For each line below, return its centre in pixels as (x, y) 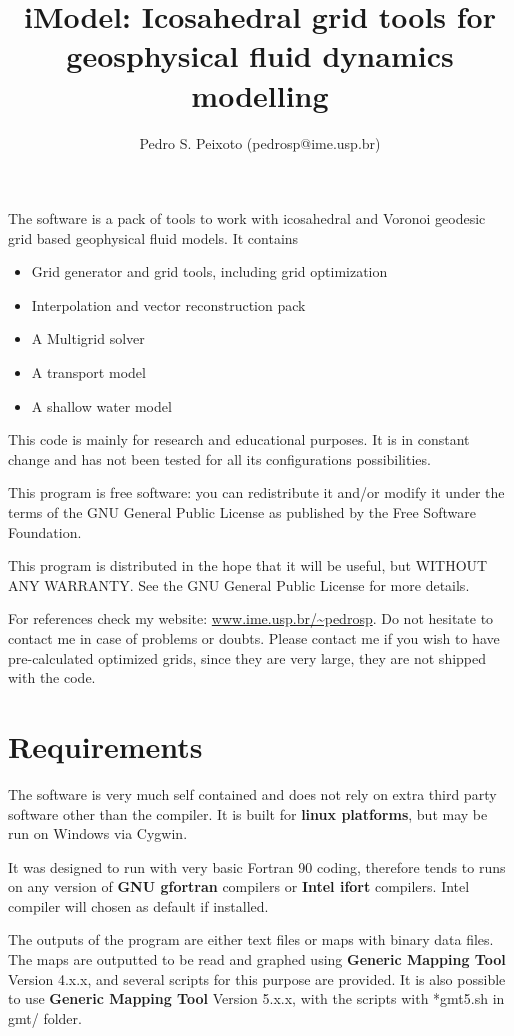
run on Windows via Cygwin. (98, 833)
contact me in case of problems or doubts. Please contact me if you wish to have (254, 638)
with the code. (52, 677)
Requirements (105, 745)
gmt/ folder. (45, 1017)
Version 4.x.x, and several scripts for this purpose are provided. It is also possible (257, 978)
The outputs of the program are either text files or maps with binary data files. (251, 939)
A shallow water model (101, 405)
